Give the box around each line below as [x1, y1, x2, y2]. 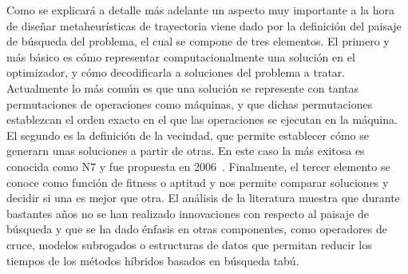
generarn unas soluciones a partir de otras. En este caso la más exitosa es [6, 142, 365, 159]
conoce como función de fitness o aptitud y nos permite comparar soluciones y [6, 173, 389, 190]
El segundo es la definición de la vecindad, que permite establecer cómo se [6, 126, 369, 143]
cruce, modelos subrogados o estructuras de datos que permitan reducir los [6, 236, 372, 252]
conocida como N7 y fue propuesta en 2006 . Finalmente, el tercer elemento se [6, 157, 390, 174]
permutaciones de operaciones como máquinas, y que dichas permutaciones [6, 95, 373, 112]
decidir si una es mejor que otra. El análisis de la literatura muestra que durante [6, 189, 400, 206]
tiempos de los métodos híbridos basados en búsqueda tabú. [6, 252, 299, 268]
